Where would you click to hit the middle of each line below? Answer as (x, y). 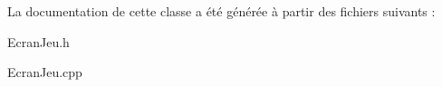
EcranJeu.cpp (45, 72)
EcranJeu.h (38, 41)
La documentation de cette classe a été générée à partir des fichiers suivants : (221, 11)
